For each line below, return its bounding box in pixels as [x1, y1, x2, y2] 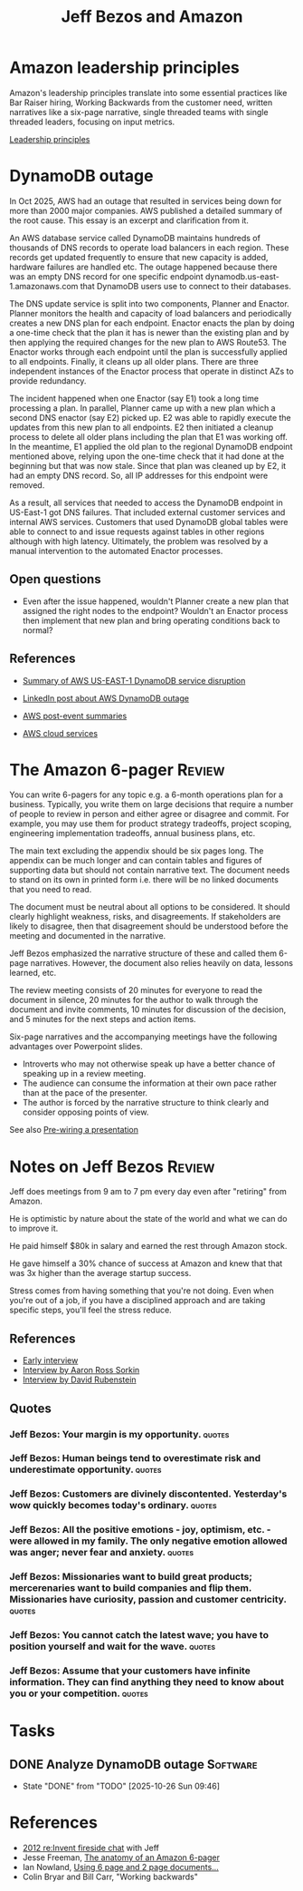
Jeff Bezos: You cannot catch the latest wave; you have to [9, 1629, 270, 1642]
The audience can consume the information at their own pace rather [22, 1077, 278, 1089]
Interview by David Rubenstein [22, 1374, 137, 1385]
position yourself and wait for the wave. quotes [9, 1640, 215, 1652]
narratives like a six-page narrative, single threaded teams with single [9, 106, 269, 117]
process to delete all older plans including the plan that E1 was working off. [9, 431, 288, 442]
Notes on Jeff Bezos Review [9, 1156, 215, 1176]
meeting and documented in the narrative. [9, 931, 166, 941]
